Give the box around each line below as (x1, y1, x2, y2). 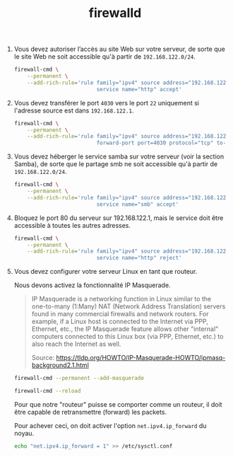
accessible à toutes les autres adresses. (13, 221, 131, 229)
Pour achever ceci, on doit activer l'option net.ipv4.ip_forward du (13, 421, 207, 429)
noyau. (13, 429, 35, 437)
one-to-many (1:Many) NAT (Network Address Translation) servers (31, 302, 226, 311)
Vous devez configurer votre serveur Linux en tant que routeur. (13, 267, 198, 276)
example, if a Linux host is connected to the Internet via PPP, (31, 317, 208, 326)
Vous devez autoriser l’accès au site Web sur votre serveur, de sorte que (13, 45, 226, 54)
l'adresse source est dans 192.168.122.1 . (13, 106, 134, 115)
